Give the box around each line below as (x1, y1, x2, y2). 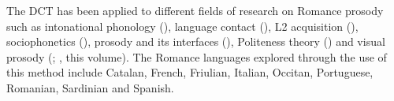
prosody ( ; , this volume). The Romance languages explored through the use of (6, 48, 387, 65)
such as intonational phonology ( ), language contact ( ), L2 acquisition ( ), (6, 17, 359, 34)
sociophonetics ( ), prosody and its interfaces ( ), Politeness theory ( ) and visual (6, 33, 385, 50)
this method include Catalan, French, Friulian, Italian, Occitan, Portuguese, (6, 64, 374, 80)
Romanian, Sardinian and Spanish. (6, 79, 174, 95)
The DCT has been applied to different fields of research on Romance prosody (6, 2, 384, 18)
